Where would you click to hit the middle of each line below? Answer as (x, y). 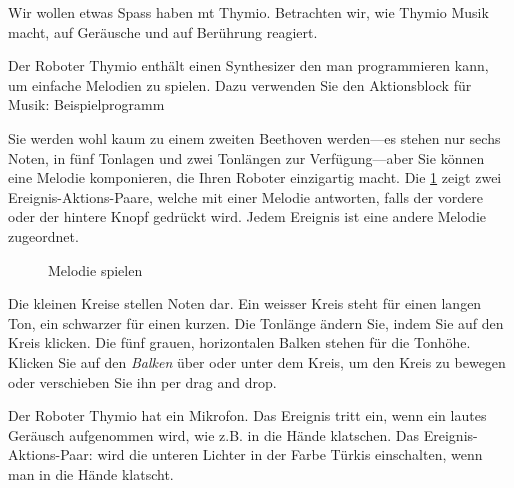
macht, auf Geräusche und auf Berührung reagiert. (163, 31)
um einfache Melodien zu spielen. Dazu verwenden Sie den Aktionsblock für (240, 84)
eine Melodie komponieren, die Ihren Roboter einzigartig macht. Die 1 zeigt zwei (255, 177)
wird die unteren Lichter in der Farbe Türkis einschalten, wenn (290, 454)
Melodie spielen (95, 269)
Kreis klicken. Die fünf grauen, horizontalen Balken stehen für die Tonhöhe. (239, 342)
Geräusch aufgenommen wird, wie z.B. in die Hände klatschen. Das (214, 434)
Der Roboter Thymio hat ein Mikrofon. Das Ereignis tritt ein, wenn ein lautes (247, 415)
